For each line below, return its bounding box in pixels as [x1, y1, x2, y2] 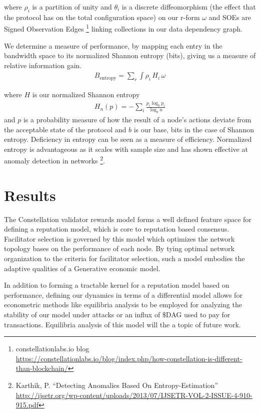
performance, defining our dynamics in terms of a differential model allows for [4, 289, 242, 300]
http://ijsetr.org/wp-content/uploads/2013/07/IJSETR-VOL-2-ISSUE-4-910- [15, 389, 252, 400]
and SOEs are [208, 12, 251, 22]
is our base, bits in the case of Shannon [133, 124, 254, 134]
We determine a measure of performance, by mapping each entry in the [4, 40, 222, 51]
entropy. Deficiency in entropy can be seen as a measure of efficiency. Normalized [4, 134, 252, 144]
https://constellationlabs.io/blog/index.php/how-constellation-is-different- [15, 353, 242, 363]
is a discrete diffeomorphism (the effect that [121, 2, 256, 12]
